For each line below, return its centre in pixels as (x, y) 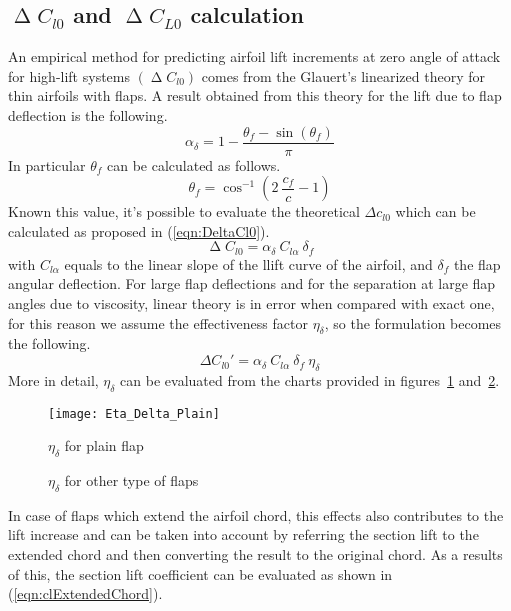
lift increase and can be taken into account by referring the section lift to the (243, 534)
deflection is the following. (88, 114)
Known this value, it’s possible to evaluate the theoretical (184, 211)
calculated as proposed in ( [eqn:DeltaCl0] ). (139, 230)
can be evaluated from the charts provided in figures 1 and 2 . (310, 379)
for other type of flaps (131, 480)
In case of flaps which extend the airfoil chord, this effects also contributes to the (256, 514)
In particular (47, 164)
